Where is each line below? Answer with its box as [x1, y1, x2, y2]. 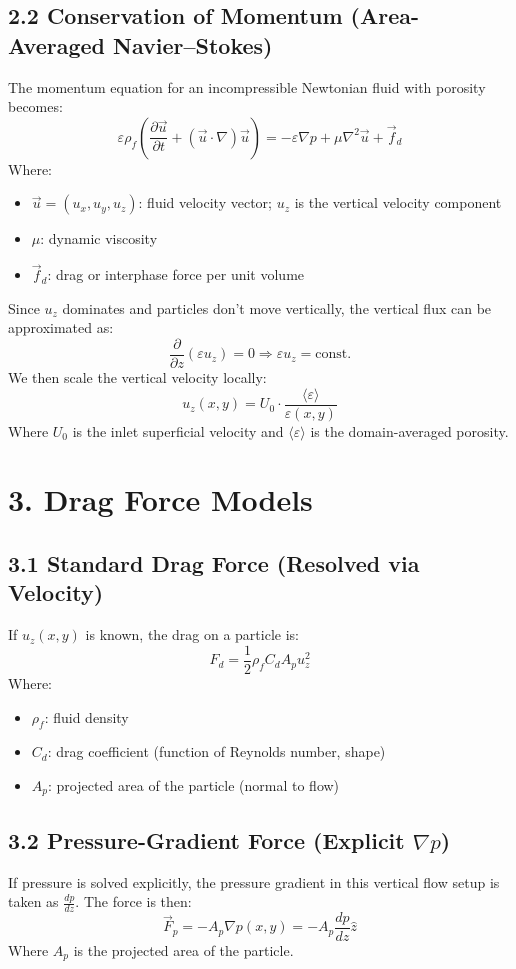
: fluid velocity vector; [138, 192, 272, 213]
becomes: [8, 96, 63, 117]
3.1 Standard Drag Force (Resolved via [8, 548, 420, 579]
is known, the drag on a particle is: [85, 624, 299, 645]
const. [315, 347, 352, 362]
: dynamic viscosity [40, 228, 158, 249]
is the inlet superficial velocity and [72, 420, 284, 441]
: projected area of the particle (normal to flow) [48, 774, 340, 795]
